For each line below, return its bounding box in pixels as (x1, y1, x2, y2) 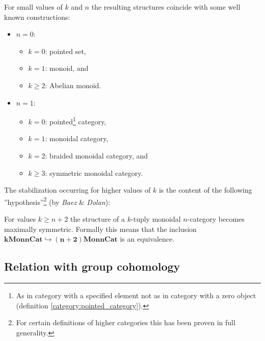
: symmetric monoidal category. (45, 167, 143, 178)
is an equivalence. (120, 233, 175, 244)
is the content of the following (158, 185, 252, 195)
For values (4, 214, 36, 224)
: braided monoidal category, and (45, 150, 148, 161)
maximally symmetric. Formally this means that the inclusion (4, 223, 197, 234)
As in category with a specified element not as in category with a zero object (16, 290, 256, 301)
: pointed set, (45, 45, 86, 56)
